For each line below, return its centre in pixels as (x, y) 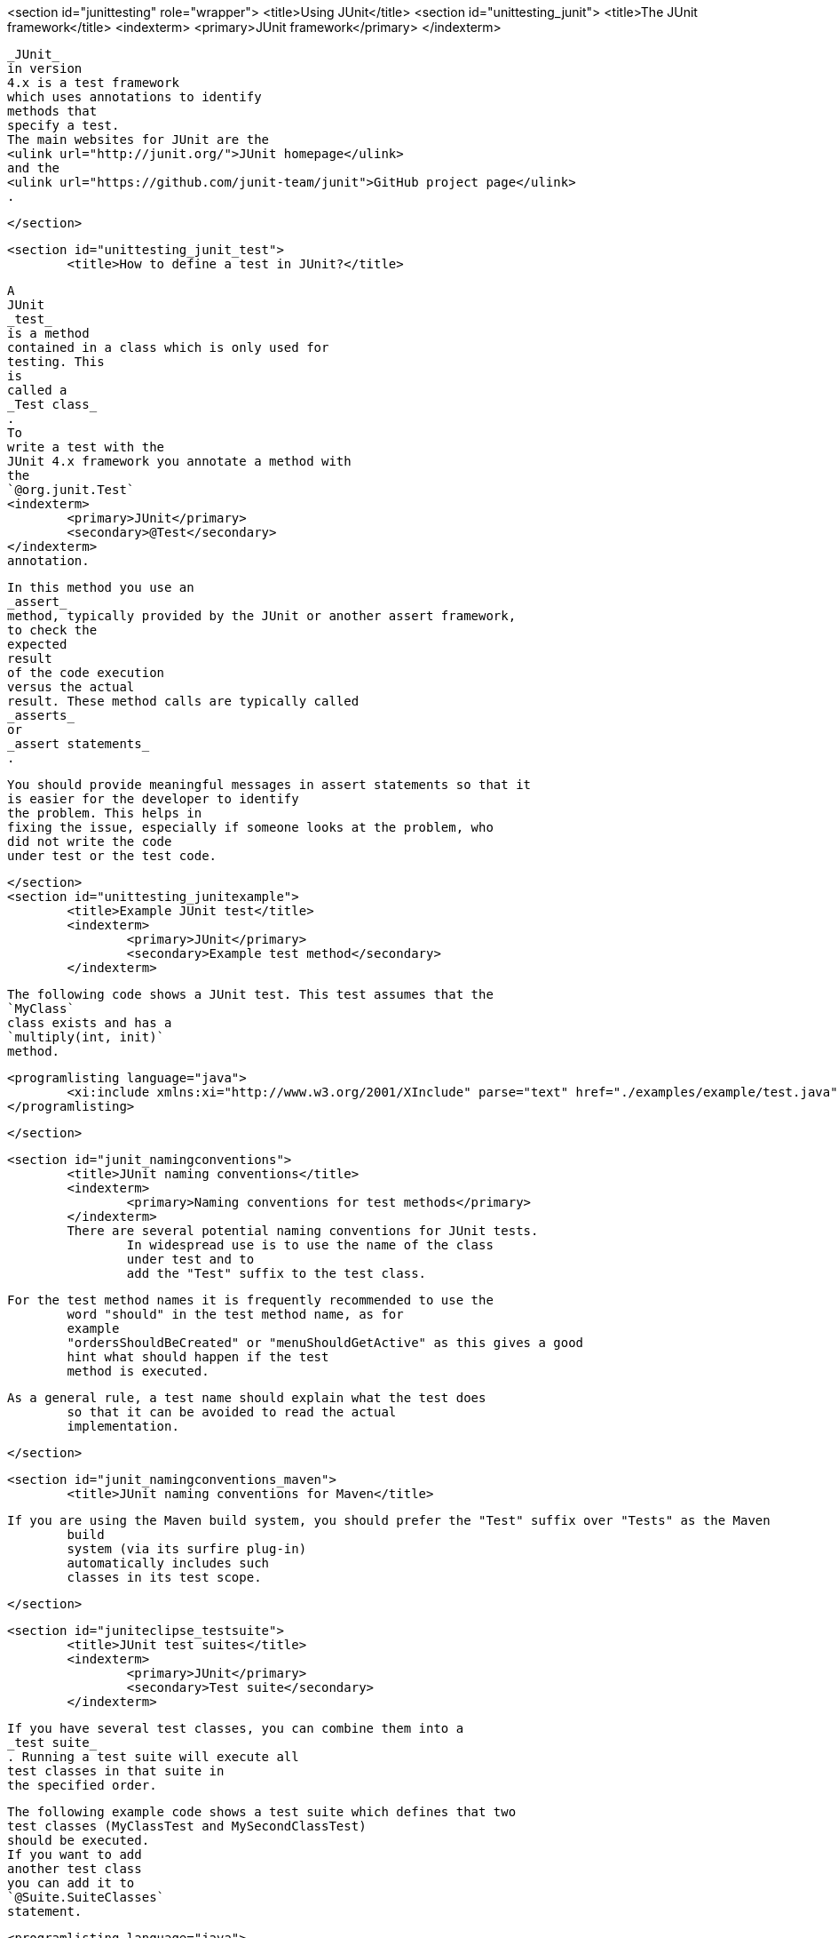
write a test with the (86, 447)
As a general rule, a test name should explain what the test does (247, 1398)
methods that (52, 111)
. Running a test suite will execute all (153, 1757)
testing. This (56, 362)
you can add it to (71, 1883)
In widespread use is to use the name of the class (310, 1245)
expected (37, 644)
